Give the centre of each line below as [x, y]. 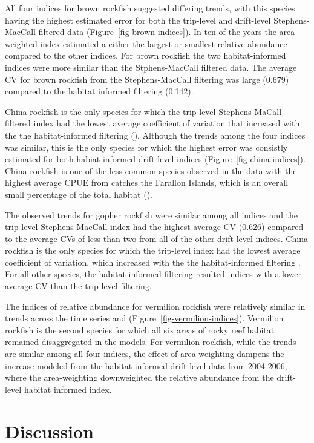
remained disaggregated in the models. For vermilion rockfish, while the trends [151, 342]
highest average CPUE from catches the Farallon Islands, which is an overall [147, 182]
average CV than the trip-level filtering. [78, 286]
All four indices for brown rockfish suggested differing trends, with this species [150, 8]
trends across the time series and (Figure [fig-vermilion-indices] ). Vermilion [144, 318]
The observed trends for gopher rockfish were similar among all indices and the [152, 215]
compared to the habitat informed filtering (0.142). [99, 91]
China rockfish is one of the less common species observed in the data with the [151, 170]
